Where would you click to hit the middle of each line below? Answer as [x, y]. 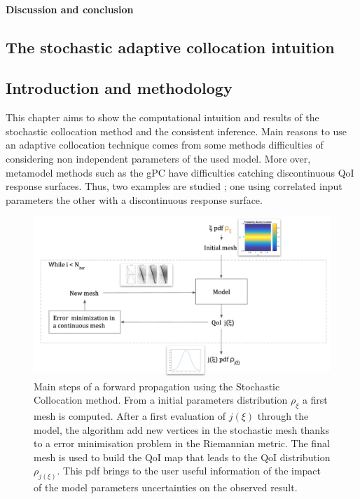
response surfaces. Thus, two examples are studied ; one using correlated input [174, 186]
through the [283, 416]
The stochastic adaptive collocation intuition [170, 47]
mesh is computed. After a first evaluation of [130, 416]
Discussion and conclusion [70, 9]
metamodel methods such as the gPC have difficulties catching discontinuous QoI [180, 172]
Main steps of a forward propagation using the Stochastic [157, 386]
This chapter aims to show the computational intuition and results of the [162, 117]
